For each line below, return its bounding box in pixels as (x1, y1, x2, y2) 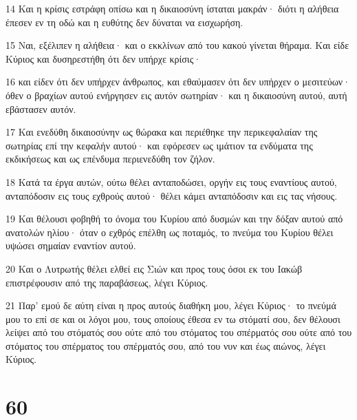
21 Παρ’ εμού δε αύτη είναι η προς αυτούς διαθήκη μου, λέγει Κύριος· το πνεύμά (6, 298, 336, 313)
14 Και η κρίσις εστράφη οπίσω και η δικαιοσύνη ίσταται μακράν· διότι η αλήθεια (6, 1, 339, 15)
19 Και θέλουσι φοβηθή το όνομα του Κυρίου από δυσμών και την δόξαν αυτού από (6, 211, 343, 226)
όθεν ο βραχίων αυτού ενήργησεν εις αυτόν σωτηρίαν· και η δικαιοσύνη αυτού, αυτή (6, 87, 347, 102)
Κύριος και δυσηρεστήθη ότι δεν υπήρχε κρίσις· (6, 51, 202, 65)
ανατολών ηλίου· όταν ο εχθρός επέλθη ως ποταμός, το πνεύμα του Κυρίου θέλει (6, 224, 334, 239)
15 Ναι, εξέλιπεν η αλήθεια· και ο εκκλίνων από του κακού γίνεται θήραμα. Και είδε (6, 38, 349, 52)
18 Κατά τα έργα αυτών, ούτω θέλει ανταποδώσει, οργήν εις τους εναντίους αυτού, (6, 174, 337, 189)
